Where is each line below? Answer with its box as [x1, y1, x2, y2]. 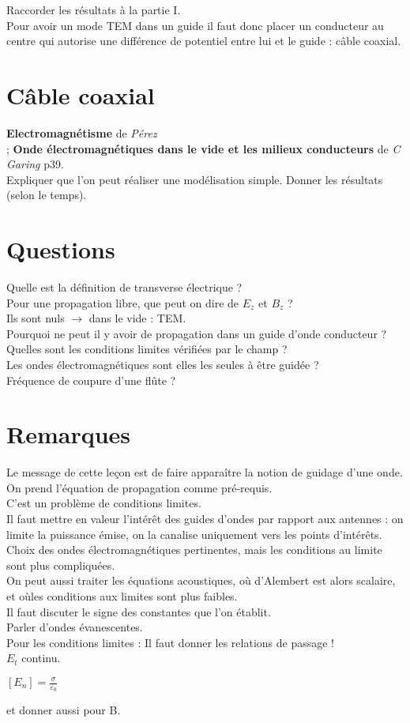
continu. [21, 650, 61, 666]
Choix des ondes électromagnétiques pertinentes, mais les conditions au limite [6, 541, 382, 558]
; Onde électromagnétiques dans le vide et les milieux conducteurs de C [6, 140, 401, 156]
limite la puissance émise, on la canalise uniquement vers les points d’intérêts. [6, 525, 382, 542]
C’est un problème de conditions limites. [6, 495, 201, 511]
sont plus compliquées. [6, 556, 115, 573]
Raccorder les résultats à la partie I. [6, 2, 181, 17]
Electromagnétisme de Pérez [6, 124, 157, 141]
